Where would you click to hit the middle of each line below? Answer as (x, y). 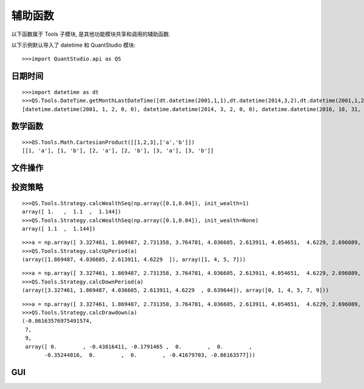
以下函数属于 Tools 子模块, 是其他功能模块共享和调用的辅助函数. (91, 34)
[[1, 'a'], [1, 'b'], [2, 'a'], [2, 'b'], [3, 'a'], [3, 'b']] (118, 151)
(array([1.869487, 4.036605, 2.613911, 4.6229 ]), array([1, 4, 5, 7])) (134, 260)
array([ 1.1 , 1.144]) (59, 228)
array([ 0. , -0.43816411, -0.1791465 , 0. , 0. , (139, 347)
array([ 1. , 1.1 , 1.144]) (72, 212)
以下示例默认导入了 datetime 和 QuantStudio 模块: (73, 45)
